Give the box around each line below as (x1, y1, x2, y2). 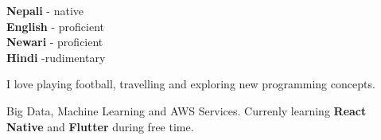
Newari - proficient (6, 33, 103, 50)
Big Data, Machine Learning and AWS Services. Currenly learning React (6, 102, 367, 119)
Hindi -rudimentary (6, 49, 106, 65)
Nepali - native (6, 2, 84, 18)
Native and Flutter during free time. (6, 118, 194, 134)
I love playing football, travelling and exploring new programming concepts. (6, 76, 375, 92)
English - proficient (6, 17, 105, 34)
